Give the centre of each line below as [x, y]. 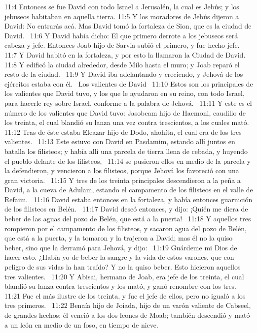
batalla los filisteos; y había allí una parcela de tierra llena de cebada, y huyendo [126, 151]
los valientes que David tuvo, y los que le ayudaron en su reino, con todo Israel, [125, 93]
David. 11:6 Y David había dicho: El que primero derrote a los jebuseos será [121, 35]
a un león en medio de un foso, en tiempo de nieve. [81, 324]
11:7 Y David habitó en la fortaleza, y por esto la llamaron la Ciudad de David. [125, 54]
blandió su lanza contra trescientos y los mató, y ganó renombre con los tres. [121, 286]
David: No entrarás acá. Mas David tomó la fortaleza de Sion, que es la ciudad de [128, 26]
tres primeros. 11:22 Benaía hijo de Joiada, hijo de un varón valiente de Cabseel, [128, 305]
